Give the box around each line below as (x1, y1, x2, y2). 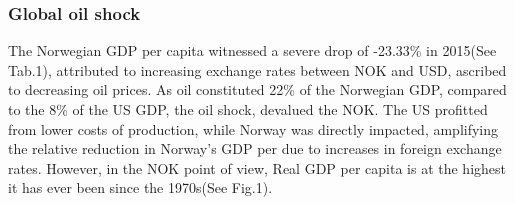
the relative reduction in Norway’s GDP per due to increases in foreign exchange (8, 138, 502, 159)
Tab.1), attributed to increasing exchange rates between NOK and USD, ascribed (8, 59, 507, 80)
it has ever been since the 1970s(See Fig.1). (8, 177, 273, 198)
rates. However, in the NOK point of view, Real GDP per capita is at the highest (8, 157, 507, 178)
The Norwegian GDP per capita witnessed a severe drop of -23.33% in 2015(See (8, 40, 497, 61)
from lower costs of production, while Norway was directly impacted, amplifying (8, 118, 499, 139)
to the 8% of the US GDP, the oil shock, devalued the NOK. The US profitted (8, 99, 488, 119)
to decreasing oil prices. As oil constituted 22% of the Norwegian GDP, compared (8, 79, 507, 100)
